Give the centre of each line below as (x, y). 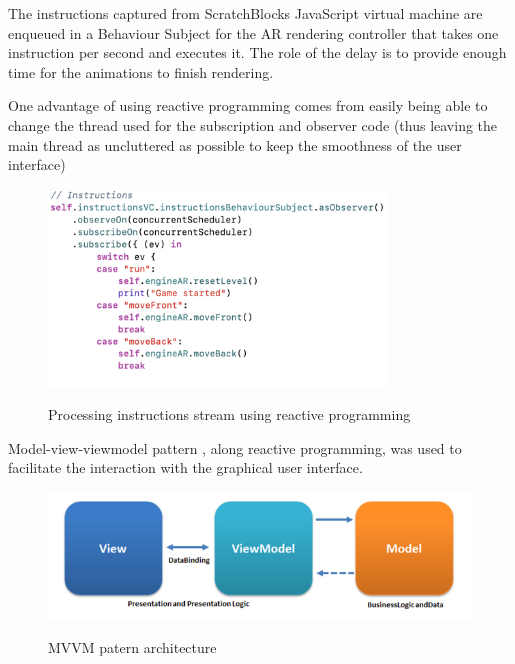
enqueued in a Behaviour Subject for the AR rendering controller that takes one (253, 32)
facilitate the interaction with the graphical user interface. (185, 467)
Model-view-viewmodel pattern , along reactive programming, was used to (235, 447)
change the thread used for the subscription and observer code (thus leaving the (253, 124)
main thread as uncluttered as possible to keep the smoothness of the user (235, 144)
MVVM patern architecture (132, 647)
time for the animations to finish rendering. (141, 71)
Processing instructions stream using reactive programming (229, 414)
